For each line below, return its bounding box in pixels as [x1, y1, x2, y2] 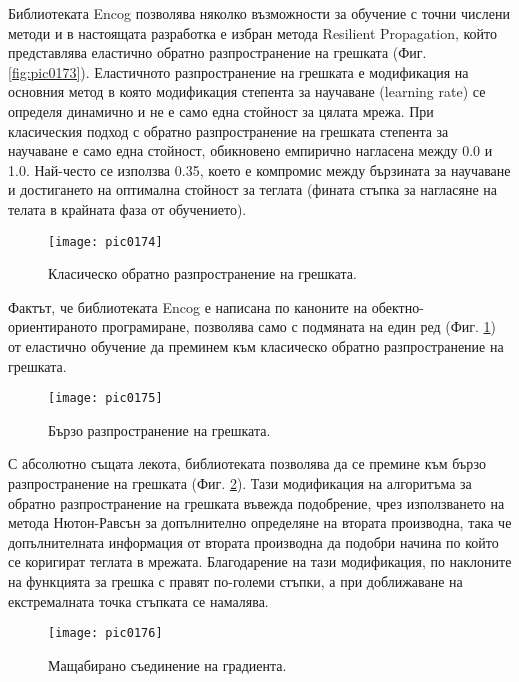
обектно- [371, 296, 424, 317]
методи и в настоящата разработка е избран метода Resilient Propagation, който [8, 22, 498, 43]
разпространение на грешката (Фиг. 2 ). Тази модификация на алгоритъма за [8, 473, 472, 493]
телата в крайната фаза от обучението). [8, 198, 247, 219]
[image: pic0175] [48, 391, 163, 406]
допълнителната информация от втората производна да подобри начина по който [8, 531, 499, 552]
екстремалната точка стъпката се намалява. [8, 590, 269, 611]
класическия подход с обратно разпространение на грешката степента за [8, 120, 449, 141]
